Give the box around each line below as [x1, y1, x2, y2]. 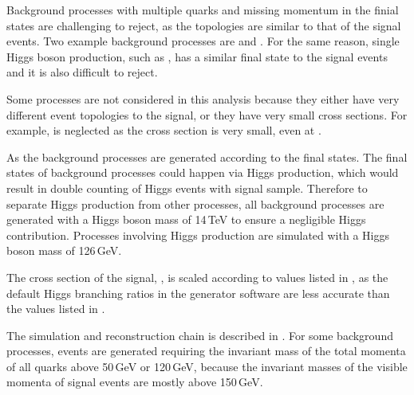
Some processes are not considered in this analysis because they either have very [6, 90, 400, 107]
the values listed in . [6, 300, 105, 317]
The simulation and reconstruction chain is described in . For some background [6, 327, 393, 343]
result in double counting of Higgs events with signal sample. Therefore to [6, 179, 368, 196]
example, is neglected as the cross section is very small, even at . [6, 122, 321, 139]
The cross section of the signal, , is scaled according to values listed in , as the [6, 268, 388, 285]
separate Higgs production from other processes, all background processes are [6, 195, 384, 212]
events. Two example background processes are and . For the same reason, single [6, 33, 400, 49]
